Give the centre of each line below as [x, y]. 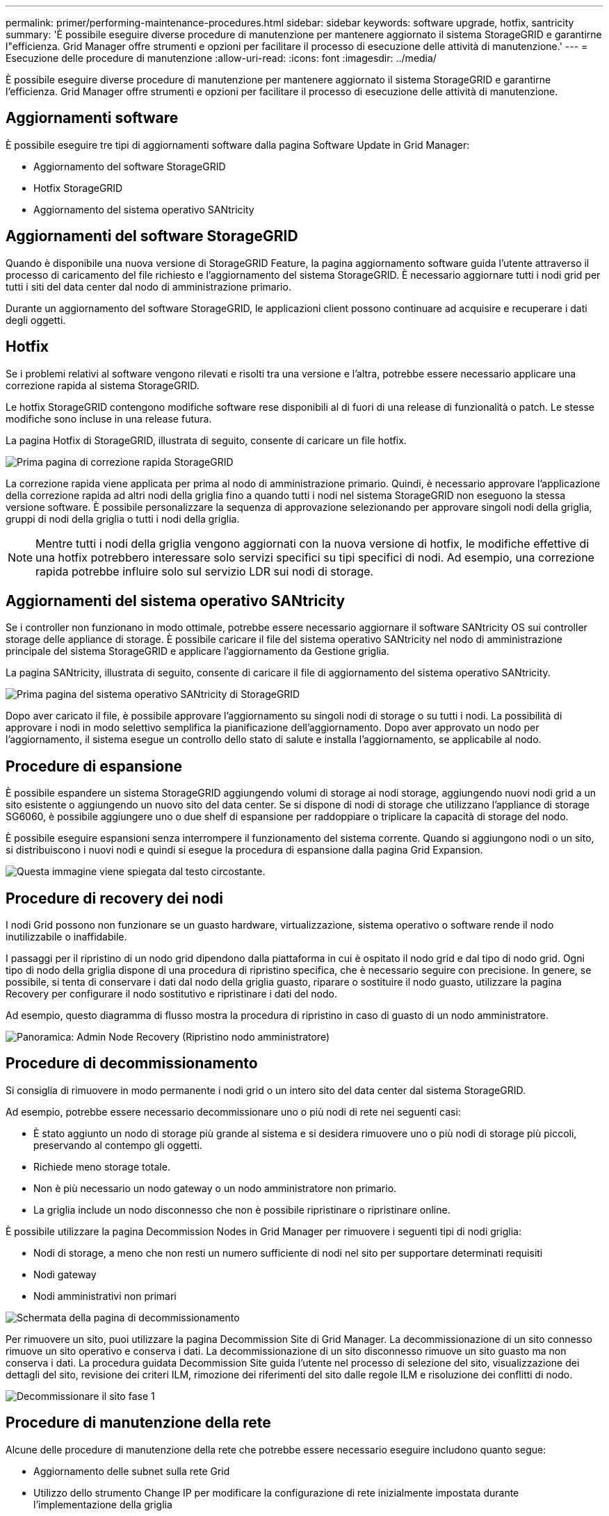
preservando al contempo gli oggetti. [118, 1145]
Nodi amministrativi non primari [105, 1296]
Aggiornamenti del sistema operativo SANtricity [176, 601]
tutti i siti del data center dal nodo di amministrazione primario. [148, 286]
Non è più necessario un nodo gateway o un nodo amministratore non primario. [215, 1188]
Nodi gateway [65, 1274]
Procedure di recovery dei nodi [115, 898]
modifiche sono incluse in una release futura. [109, 418]
